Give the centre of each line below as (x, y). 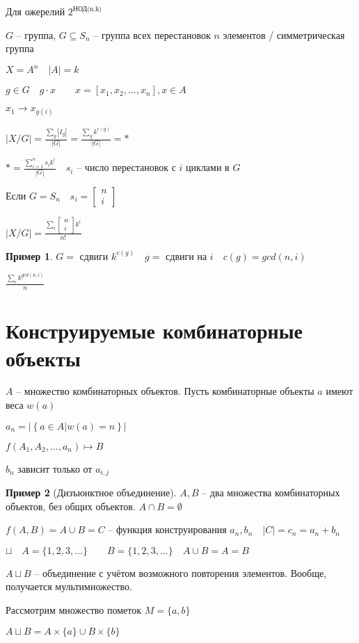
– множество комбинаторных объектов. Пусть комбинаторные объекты (165, 391)
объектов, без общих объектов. (71, 506)
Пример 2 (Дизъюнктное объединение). (91, 493)
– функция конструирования (167, 529)
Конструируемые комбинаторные (154, 331)
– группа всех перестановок (152, 34)
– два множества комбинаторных (271, 493)
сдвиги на (186, 255)
